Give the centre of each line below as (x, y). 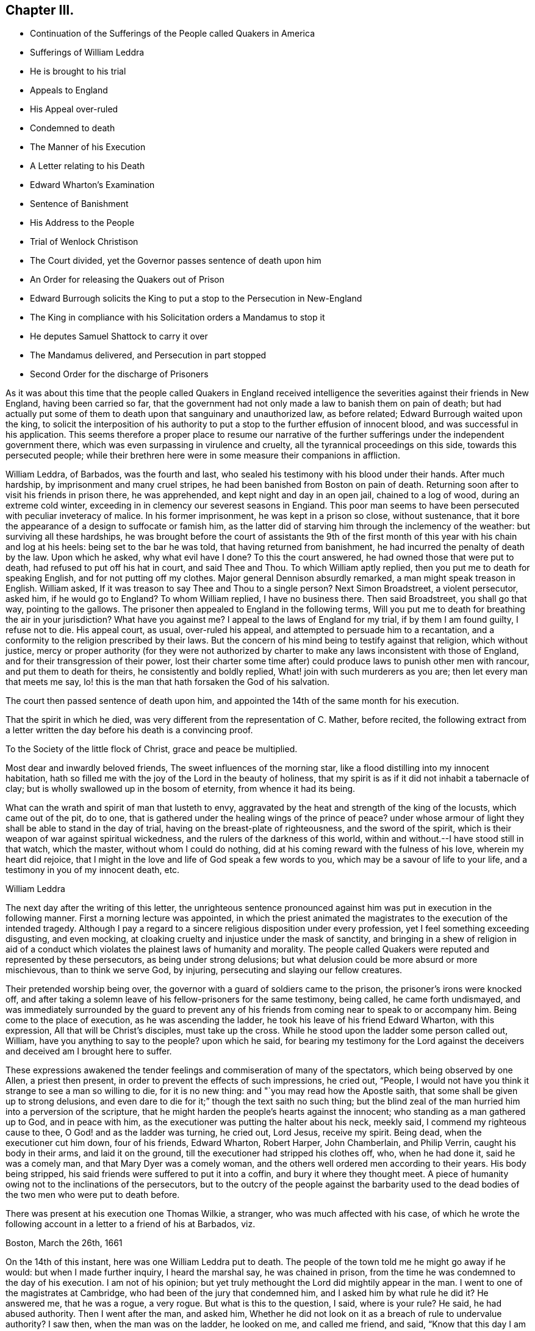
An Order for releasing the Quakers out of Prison (127, 280)
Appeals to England (69, 90)
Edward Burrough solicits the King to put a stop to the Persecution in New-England (196, 299)
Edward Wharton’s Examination (92, 185)
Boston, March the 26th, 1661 (64, 1243)
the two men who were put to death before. (93, 1195)
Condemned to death (73, 128)
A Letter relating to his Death (88, 166)
